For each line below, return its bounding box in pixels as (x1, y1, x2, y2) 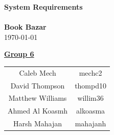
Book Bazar (4, 21, 47, 32)
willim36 (77, 93, 104, 103)
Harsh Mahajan (13, 118, 62, 129)
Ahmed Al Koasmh (8, 105, 68, 116)
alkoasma (76, 105, 105, 116)
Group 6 (4, 49, 34, 59)
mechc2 (79, 67, 102, 78)
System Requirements (4, 2, 83, 12)
